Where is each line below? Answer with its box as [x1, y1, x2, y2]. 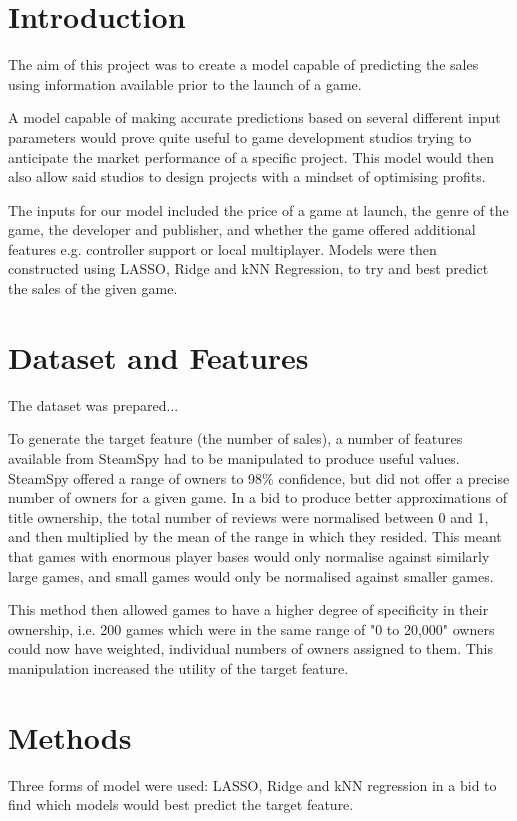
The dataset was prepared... [8, 394, 179, 415]
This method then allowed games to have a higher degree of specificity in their [8, 599, 489, 620]
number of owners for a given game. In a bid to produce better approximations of [8, 487, 507, 508]
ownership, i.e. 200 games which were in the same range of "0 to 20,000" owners [8, 618, 495, 639]
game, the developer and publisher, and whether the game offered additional [8, 219, 476, 240]
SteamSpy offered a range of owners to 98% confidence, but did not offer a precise [8, 467, 510, 488]
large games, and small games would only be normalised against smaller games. [8, 565, 494, 586]
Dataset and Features [8, 336, 309, 377]
